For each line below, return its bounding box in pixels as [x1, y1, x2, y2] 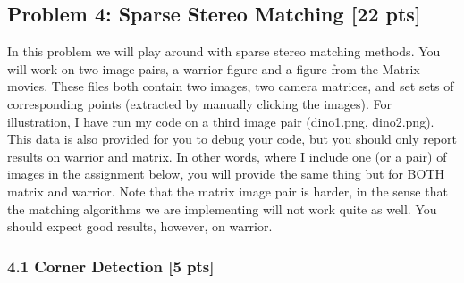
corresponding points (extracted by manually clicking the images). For [7, 94, 392, 112]
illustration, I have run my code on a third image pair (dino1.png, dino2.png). [7, 112, 434, 130]
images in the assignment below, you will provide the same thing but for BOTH [7, 164, 445, 183]
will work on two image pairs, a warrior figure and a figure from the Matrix [7, 59, 420, 78]
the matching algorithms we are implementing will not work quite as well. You [7, 199, 437, 218]
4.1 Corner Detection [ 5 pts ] [7, 254, 215, 277]
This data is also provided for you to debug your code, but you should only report [7, 129, 458, 148]
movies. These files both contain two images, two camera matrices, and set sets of [7, 77, 454, 96]
